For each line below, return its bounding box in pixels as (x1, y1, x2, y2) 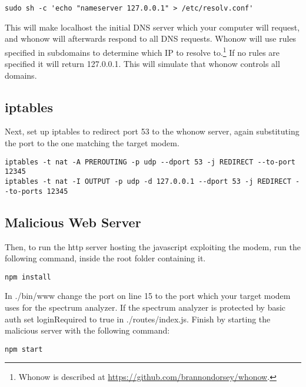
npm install (5, 272, 51, 281)
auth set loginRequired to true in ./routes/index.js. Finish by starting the (5, 312, 271, 325)
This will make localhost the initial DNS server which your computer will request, (5, 21, 300, 33)
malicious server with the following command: (5, 324, 170, 336)
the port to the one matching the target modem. (5, 137, 179, 149)
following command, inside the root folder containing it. (5, 252, 206, 264)
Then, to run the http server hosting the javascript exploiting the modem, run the (5, 240, 301, 253)
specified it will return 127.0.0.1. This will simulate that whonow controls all (5, 58, 280, 70)
